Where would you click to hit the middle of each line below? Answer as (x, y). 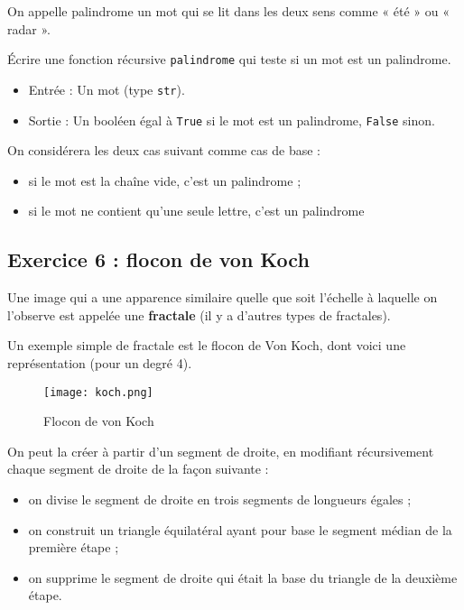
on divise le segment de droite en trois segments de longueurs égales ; (220, 499)
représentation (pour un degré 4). (100, 362)
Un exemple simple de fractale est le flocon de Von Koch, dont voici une (207, 345)
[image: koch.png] (98, 392)
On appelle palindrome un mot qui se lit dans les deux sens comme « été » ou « (228, 11)
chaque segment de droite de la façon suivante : (138, 469)
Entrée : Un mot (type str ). (107, 89)
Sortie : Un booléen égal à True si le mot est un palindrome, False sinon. (232, 120)
